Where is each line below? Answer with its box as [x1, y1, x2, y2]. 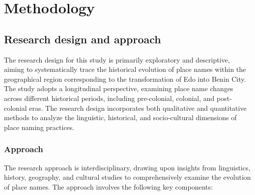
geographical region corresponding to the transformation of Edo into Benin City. [4, 73, 246, 84]
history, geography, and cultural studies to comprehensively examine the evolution [4, 172, 251, 182]
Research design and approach [4, 31, 161, 46]
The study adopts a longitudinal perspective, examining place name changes [4, 83, 233, 94]
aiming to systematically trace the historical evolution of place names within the [4, 64, 246, 74]
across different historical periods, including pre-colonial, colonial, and [4, 93, 215, 103]
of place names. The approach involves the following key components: [4, 181, 213, 192]
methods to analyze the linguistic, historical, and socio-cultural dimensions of [4, 112, 237, 123]
